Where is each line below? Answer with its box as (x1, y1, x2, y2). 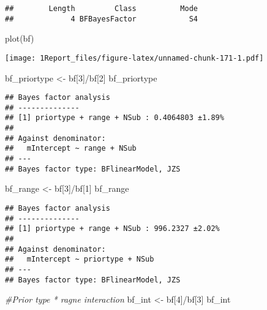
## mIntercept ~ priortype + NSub (5, 255, 154, 264)
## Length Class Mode (5, 4, 198, 13)
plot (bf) (5, 32, 34, 45)
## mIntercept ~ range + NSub (5, 144, 137, 153)
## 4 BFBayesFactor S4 (5, 14, 198, 23)
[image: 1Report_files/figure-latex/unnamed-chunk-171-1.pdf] (5, 53, 264, 62)
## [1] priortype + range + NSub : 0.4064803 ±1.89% (5, 113, 224, 123)
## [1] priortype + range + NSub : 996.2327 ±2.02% (5, 224, 220, 233)
